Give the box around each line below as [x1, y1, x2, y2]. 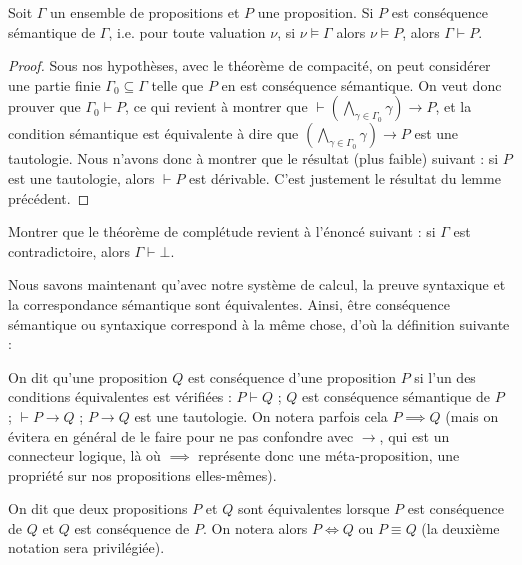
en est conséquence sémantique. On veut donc [221, 74, 502, 95]
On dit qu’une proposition [8, 366, 168, 387]
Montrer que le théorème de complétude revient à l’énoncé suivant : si [8, 221, 436, 242]
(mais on [445, 405, 499, 426]
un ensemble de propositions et [50, 2, 240, 22]
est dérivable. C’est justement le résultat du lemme [189, 167, 501, 188]
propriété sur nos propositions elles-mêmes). [8, 464, 277, 485]
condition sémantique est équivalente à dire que [8, 123, 299, 144]
